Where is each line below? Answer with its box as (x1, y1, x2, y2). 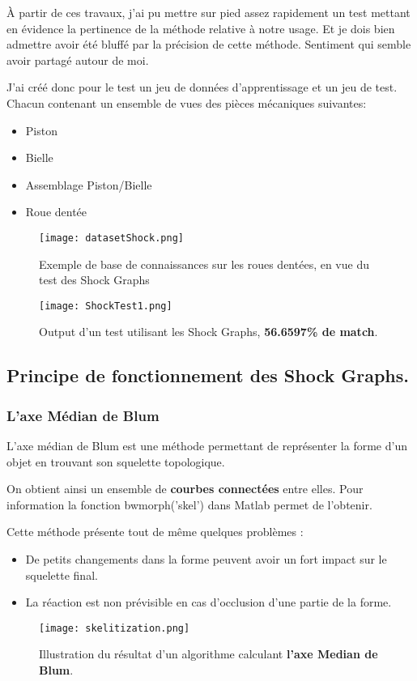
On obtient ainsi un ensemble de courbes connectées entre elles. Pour (6, 480, 364, 497)
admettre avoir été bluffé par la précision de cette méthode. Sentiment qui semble (6, 36, 411, 53)
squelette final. (25, 566, 98, 583)
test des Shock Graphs (39, 271, 150, 288)
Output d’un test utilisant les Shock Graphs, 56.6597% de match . (39, 323, 378, 340)
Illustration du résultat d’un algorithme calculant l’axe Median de (39, 645, 378, 662)
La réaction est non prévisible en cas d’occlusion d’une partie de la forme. (25, 594, 392, 611)
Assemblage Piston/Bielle (25, 176, 152, 193)
